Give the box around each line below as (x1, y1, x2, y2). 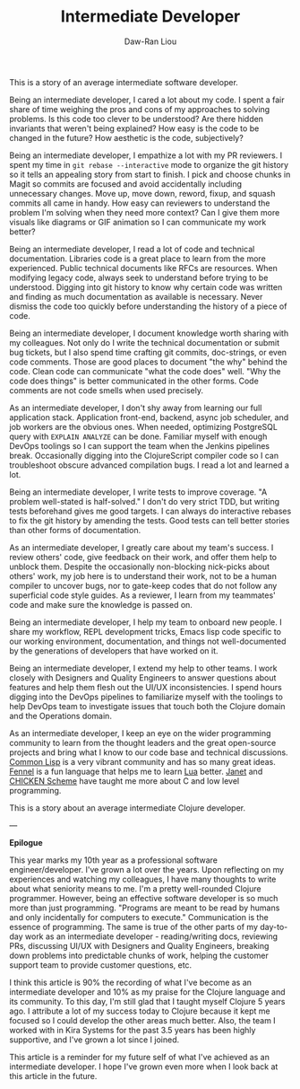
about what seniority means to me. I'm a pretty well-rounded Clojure (9, 883, 261, 894)
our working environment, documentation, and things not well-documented (9, 636, 287, 646)
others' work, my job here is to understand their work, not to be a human (9, 570, 278, 581)
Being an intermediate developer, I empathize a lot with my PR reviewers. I (9, 150, 283, 161)
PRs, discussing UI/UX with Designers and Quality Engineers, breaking (9, 940, 270, 951)
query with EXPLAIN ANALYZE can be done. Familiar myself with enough (9, 431, 268, 442)
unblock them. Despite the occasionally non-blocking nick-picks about (9, 561, 270, 572)
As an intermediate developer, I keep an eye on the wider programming (9, 727, 271, 738)
